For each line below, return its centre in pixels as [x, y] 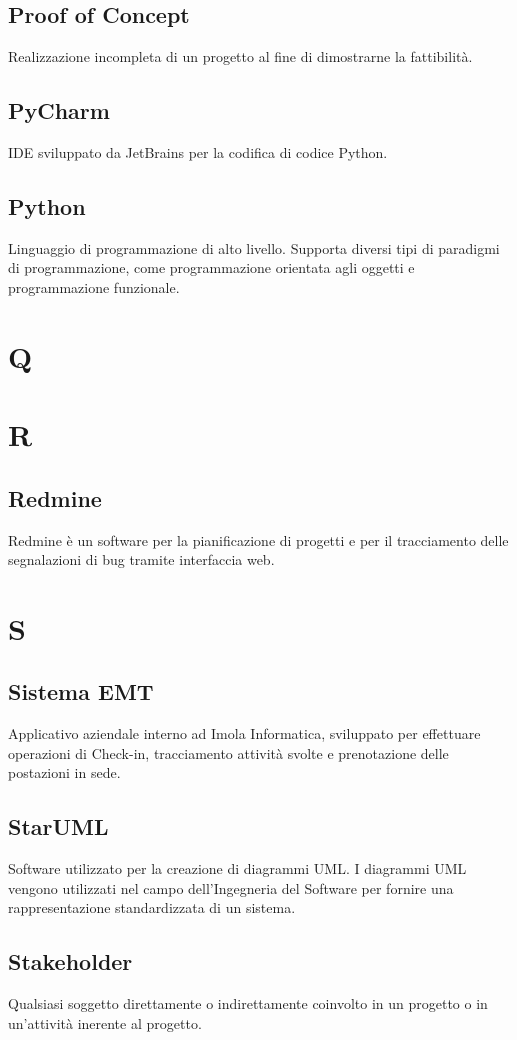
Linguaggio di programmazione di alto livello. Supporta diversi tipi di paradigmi [254, 247]
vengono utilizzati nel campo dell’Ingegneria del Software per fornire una [231, 887]
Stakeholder [70, 961]
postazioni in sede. [64, 772]
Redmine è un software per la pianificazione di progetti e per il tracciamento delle [258, 539]
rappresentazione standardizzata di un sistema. [152, 907]
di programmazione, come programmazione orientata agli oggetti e [211, 267]
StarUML [58, 826]
